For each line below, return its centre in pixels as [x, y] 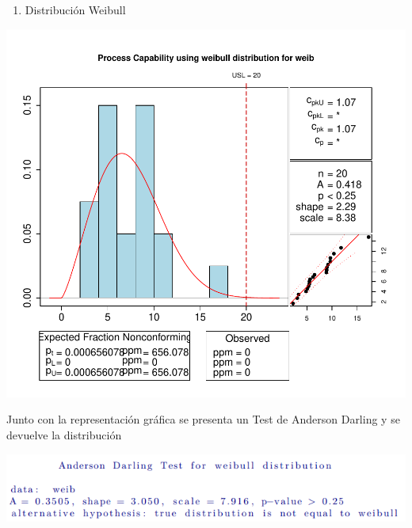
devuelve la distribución [64, 435]
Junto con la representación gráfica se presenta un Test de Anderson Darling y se [203, 419]
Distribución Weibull [75, 9]
